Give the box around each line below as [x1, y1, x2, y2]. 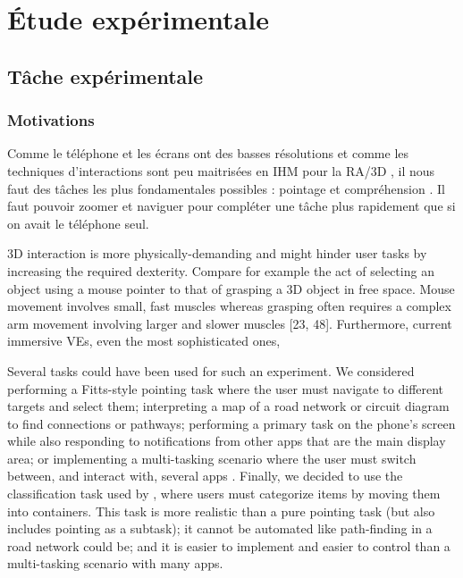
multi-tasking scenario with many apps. [7, 554, 223, 573]
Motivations [7, 109, 95, 131]
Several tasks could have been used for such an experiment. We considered [7, 361, 415, 380]
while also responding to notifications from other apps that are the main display [7, 431, 446, 450]
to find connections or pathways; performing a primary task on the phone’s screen [7, 414, 456, 432]
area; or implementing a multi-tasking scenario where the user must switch [7, 448, 417, 467]
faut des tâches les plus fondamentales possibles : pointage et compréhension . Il [7, 179, 445, 197]
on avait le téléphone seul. [7, 214, 149, 232]
